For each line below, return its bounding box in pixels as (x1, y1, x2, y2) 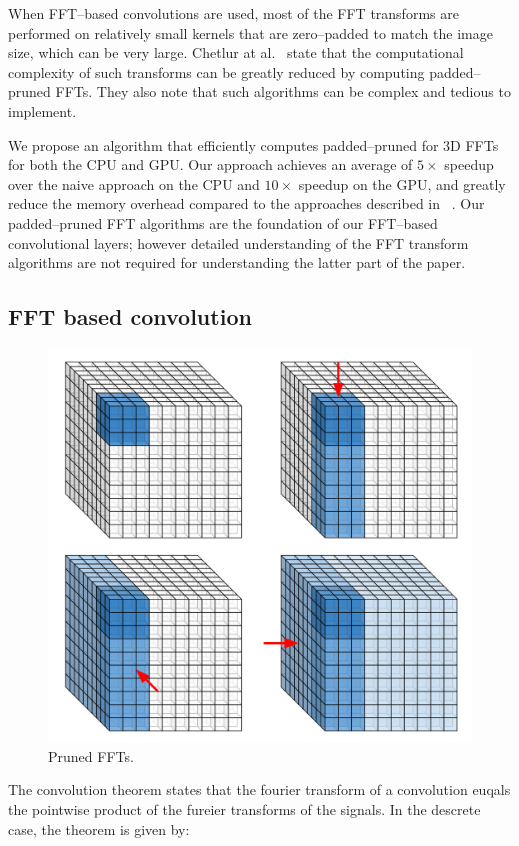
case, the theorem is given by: (8, 818, 190, 839)
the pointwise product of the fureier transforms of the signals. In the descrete (8, 799, 481, 820)
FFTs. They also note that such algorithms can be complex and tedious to (55, 81, 511, 102)
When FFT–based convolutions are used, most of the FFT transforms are (8, 3, 459, 23)
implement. (8, 100, 77, 121)
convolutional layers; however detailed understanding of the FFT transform (8, 232, 469, 253)
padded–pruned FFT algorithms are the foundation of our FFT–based (8, 212, 438, 233)
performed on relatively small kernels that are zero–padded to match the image (8, 22, 493, 43)
